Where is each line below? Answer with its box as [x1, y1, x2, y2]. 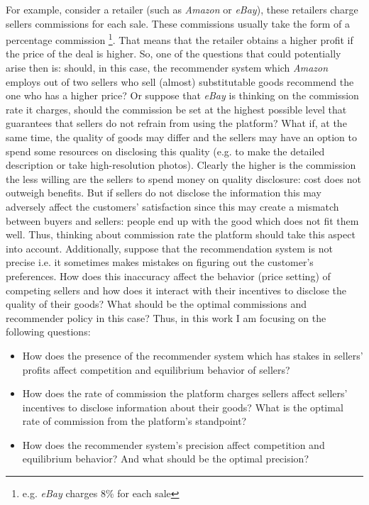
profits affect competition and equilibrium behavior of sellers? [22, 362, 290, 377]
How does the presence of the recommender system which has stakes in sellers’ [22, 348, 363, 362]
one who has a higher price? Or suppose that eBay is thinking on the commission [6, 88, 359, 103]
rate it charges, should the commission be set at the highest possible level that [6, 101, 347, 116]
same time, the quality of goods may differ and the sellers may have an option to [6, 130, 358, 144]
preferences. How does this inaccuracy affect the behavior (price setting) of [6, 268, 331, 283]
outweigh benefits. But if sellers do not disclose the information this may [6, 185, 321, 200]
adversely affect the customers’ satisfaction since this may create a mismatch [6, 199, 339, 213]
